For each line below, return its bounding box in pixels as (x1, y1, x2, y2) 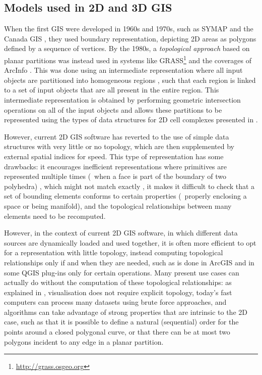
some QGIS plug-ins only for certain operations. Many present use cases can (4, 267, 239, 277)
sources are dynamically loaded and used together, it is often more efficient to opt (4, 237, 256, 248)
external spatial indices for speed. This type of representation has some (4, 151, 224, 161)
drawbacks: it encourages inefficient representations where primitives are (4, 161, 227, 171)
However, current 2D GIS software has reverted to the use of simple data (4, 131, 229, 142)
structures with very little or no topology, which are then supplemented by (4, 141, 235, 152)
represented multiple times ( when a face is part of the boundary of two (4, 171, 226, 181)
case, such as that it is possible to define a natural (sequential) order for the (4, 316, 239, 327)
